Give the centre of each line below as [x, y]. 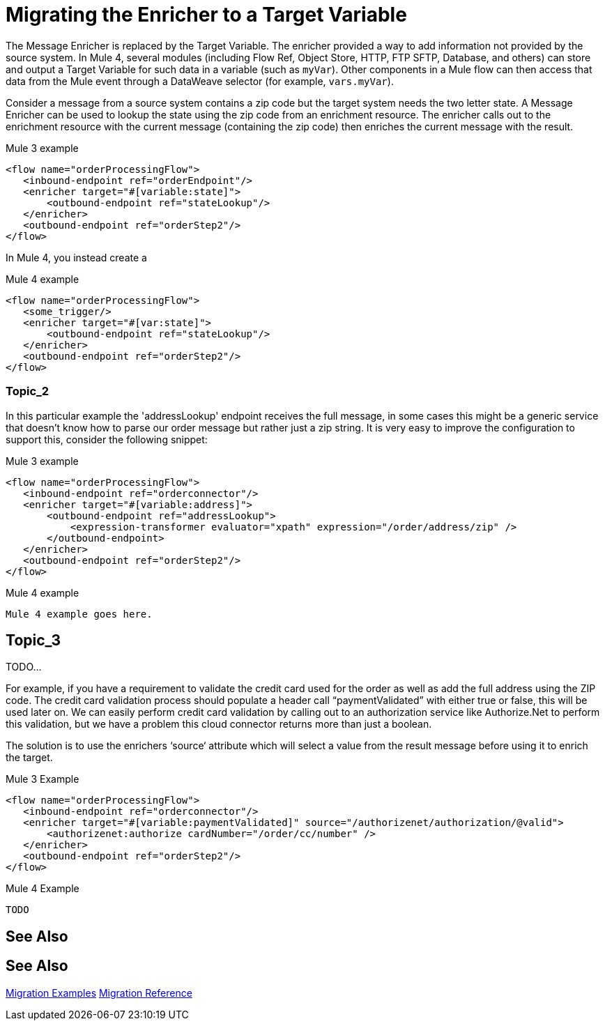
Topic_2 [28, 391]
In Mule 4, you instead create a [76, 257]
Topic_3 [33, 640]
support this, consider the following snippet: [107, 439]
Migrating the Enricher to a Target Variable [206, 15]
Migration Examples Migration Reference [99, 993]
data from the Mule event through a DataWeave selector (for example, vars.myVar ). [200, 81]
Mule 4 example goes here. [79, 614]
